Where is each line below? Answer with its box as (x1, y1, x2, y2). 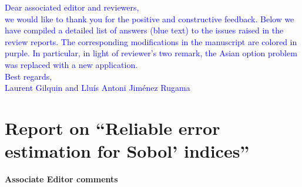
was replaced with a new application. (5, 58, 138, 70)
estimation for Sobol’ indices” (5, 139, 250, 163)
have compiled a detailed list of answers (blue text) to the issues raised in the (5, 24, 284, 36)
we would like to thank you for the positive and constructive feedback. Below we (5, 12, 294, 25)
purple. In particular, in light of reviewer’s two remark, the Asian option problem (5, 47, 297, 59)
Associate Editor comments (5, 173, 118, 185)
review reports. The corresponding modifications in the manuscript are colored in (5, 35, 297, 47)
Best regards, (5, 70, 52, 82)
